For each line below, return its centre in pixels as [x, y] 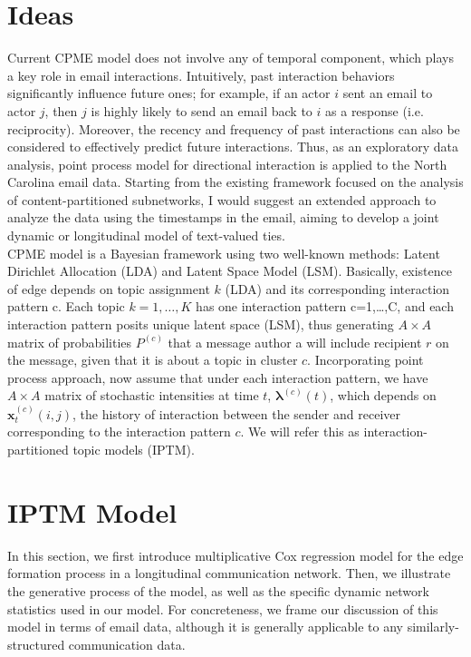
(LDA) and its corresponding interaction [337, 288]
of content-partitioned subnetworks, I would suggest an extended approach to [222, 199]
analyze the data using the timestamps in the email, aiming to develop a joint [223, 217]
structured [36, 644]
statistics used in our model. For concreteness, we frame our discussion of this [223, 608]
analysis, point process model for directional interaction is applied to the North [227, 164]
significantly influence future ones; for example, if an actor [169, 93]
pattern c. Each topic [66, 306]
